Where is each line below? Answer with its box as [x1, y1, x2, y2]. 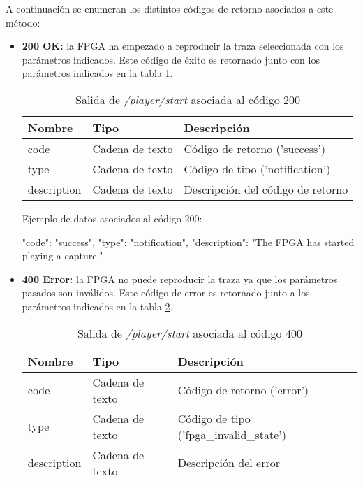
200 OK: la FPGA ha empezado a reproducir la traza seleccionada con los [22, 38, 344, 53]
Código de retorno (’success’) [184, 140, 326, 157]
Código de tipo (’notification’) [184, 160, 331, 177]
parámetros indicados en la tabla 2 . [22, 299, 173, 313]
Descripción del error [177, 454, 280, 471]
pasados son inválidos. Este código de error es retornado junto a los [22, 285, 310, 300]
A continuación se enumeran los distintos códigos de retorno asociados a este [6, 1, 334, 15]
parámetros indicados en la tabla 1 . [22, 66, 173, 80]
